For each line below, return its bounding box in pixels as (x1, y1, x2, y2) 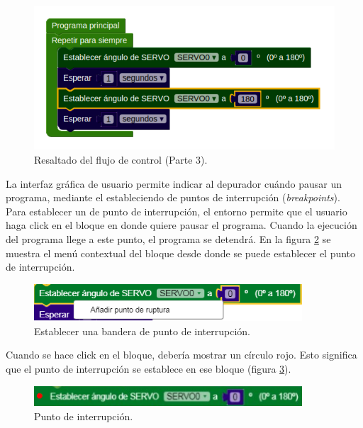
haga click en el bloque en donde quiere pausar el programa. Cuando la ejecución (6, 218, 357, 232)
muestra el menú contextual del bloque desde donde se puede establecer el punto (6, 245, 356, 260)
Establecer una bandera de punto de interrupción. (34, 323, 250, 338)
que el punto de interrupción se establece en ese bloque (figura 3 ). (6, 361, 291, 376)
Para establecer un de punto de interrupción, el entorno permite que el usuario (6, 203, 347, 218)
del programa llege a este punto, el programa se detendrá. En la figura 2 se (6, 232, 331, 247)
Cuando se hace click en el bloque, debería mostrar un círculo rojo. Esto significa (6, 347, 357, 362)
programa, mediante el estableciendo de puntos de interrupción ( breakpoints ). (6, 190, 340, 205)
